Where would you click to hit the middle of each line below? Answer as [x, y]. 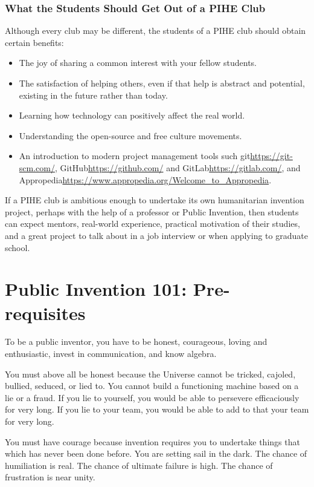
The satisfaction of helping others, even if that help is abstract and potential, [162, 83]
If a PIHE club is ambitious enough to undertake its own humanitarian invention [155, 200]
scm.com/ [37, 167]
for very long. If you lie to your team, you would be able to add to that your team [157, 409]
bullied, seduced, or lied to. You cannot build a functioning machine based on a [152, 386]
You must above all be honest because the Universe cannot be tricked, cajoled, [150, 374]
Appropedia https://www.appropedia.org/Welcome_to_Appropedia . [145, 179]
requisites [45, 312]
